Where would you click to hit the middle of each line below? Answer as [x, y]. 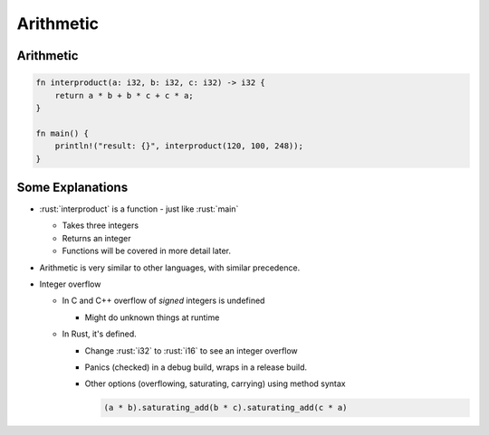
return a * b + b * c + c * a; [124, 95]
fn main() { [62, 133]
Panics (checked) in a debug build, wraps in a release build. [196, 367]
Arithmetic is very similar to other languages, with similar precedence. [170, 268]
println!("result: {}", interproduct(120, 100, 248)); [179, 146]
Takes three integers [101, 225]
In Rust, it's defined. [100, 334]
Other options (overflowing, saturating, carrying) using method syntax [215, 383]
